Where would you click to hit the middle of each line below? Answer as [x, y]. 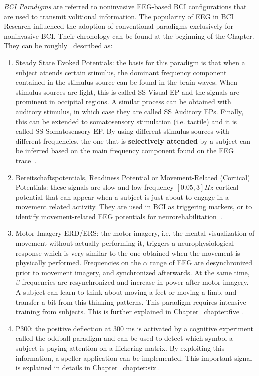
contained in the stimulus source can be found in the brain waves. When [127, 82]
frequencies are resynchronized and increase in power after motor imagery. [135, 282]
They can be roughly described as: [58, 46]
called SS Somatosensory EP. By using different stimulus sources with [122, 131]
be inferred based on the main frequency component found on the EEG [125, 151]
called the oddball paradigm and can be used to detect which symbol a [124, 338]
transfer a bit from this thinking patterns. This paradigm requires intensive [131, 301]
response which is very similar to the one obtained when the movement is [128, 252]
